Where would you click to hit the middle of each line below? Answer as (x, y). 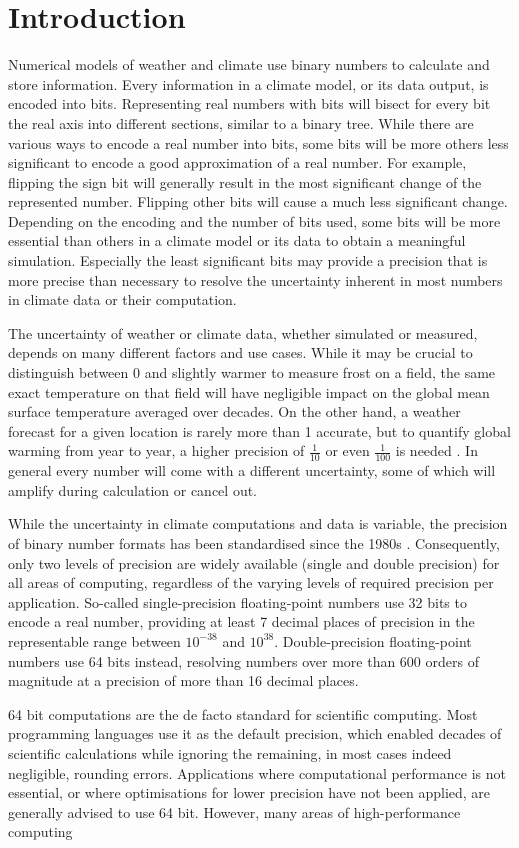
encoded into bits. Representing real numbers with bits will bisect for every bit (249, 103)
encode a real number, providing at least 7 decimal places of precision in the (241, 621)
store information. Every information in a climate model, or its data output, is (248, 83)
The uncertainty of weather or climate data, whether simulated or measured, (243, 332)
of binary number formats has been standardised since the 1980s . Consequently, (254, 543)
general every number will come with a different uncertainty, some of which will (252, 470)
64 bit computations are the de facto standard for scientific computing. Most (243, 713)
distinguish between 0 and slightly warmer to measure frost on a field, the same (252, 372)
